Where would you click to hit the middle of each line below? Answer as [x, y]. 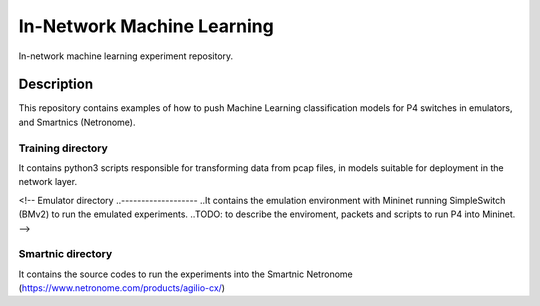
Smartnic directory [65, 254]
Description [56, 84]
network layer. [48, 182]
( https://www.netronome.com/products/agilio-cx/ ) [121, 288]
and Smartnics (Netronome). [77, 122]
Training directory [63, 148]
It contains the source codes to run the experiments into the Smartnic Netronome [186, 274]
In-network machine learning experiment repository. [126, 56]
